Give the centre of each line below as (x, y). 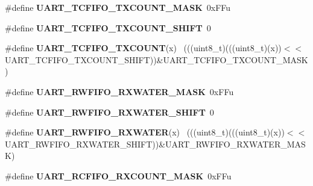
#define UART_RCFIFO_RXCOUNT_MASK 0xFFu (118, 175)
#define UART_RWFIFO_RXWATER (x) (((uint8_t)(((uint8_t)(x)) (145, 132)
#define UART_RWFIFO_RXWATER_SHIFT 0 (109, 112)
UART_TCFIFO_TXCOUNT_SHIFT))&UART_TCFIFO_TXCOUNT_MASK (156, 59)
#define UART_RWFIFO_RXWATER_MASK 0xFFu (119, 91)
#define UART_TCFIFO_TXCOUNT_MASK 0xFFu (118, 7)
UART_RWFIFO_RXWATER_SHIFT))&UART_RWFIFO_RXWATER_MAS (155, 144)
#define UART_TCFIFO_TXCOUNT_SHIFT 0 (108, 27)
